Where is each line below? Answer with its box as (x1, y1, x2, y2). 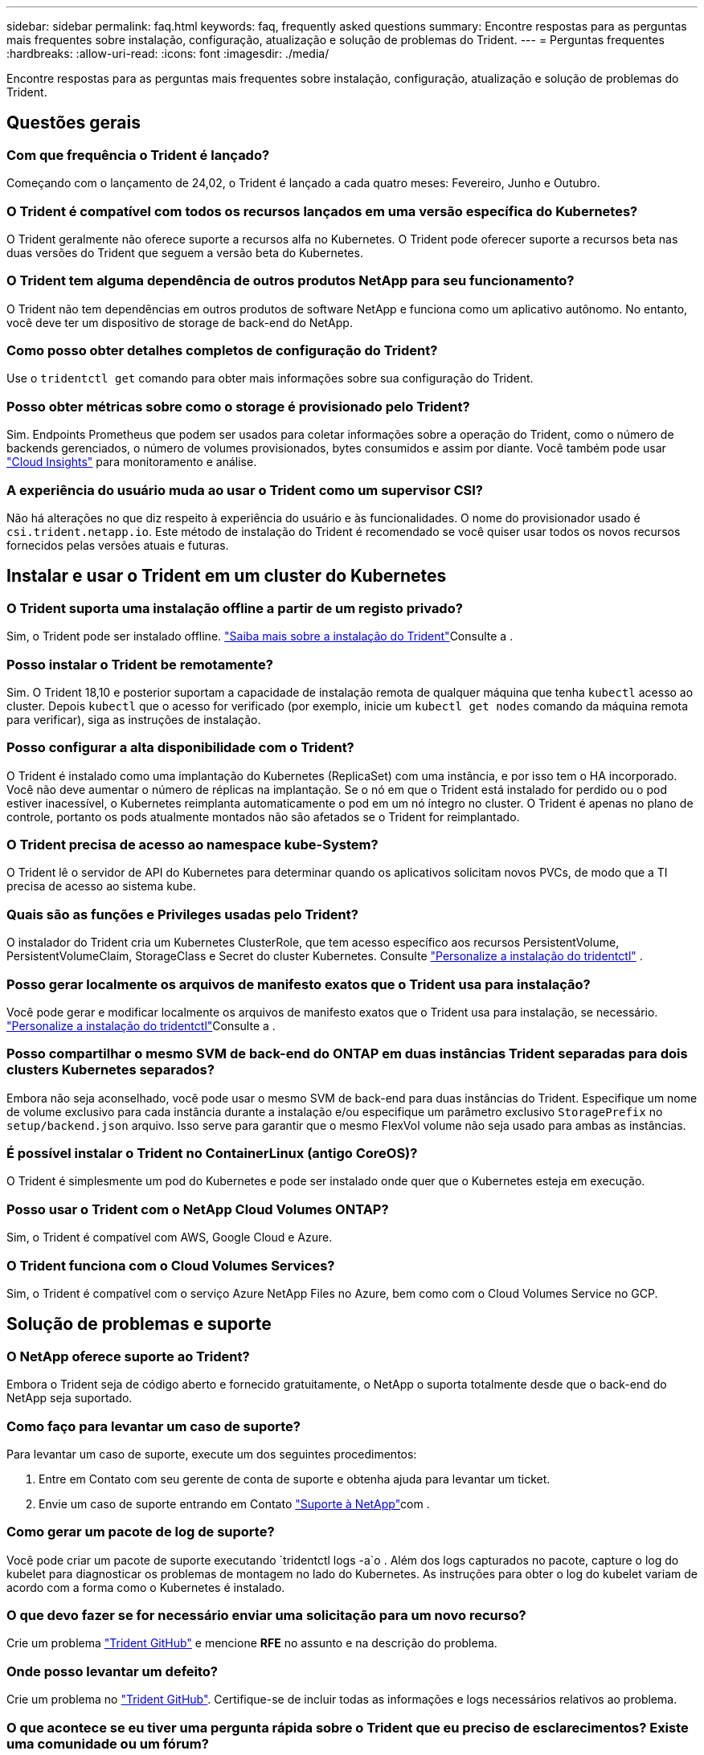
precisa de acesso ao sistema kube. (6, 879, 196, 894)
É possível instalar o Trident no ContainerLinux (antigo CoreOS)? (6, 1145, 418, 1162)
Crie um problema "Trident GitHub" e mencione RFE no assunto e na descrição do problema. (6, 1636, 497, 1651)
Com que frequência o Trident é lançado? (6, 146, 270, 163)
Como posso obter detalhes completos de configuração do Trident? (6, 342, 438, 359)
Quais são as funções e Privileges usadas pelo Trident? (6, 906, 358, 922)
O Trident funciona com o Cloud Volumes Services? (6, 1257, 335, 1274)
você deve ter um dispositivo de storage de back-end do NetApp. (6, 315, 353, 329)
